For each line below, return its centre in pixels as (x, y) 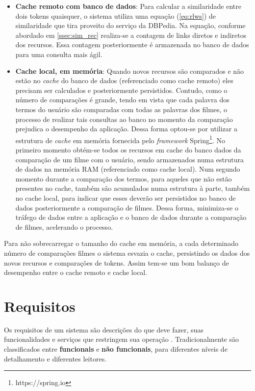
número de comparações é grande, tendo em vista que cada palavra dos (122, 100)
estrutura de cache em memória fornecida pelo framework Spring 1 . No (120, 139)
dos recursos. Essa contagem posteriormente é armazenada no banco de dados (132, 45)
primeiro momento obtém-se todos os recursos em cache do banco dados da (128, 149)
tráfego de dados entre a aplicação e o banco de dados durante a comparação (131, 217)
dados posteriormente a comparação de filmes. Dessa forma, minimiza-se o (127, 207)
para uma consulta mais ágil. (59, 54)
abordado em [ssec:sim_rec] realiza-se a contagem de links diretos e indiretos (131, 35)
